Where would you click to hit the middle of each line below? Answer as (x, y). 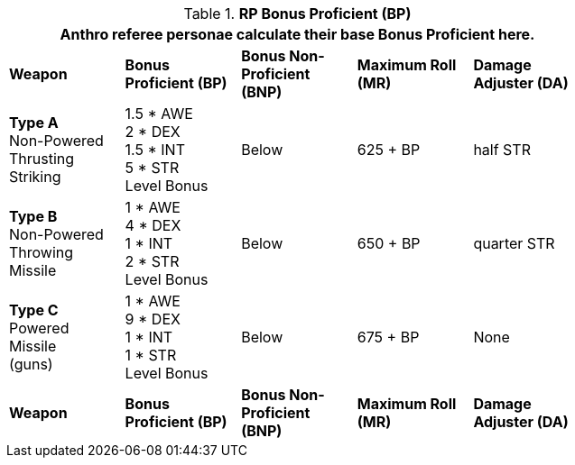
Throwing (42, 252)
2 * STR (152, 261)
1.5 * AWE (159, 114)
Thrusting (42, 159)
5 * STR (152, 168)
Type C (34, 310)
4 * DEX (153, 225)
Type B (33, 216)
